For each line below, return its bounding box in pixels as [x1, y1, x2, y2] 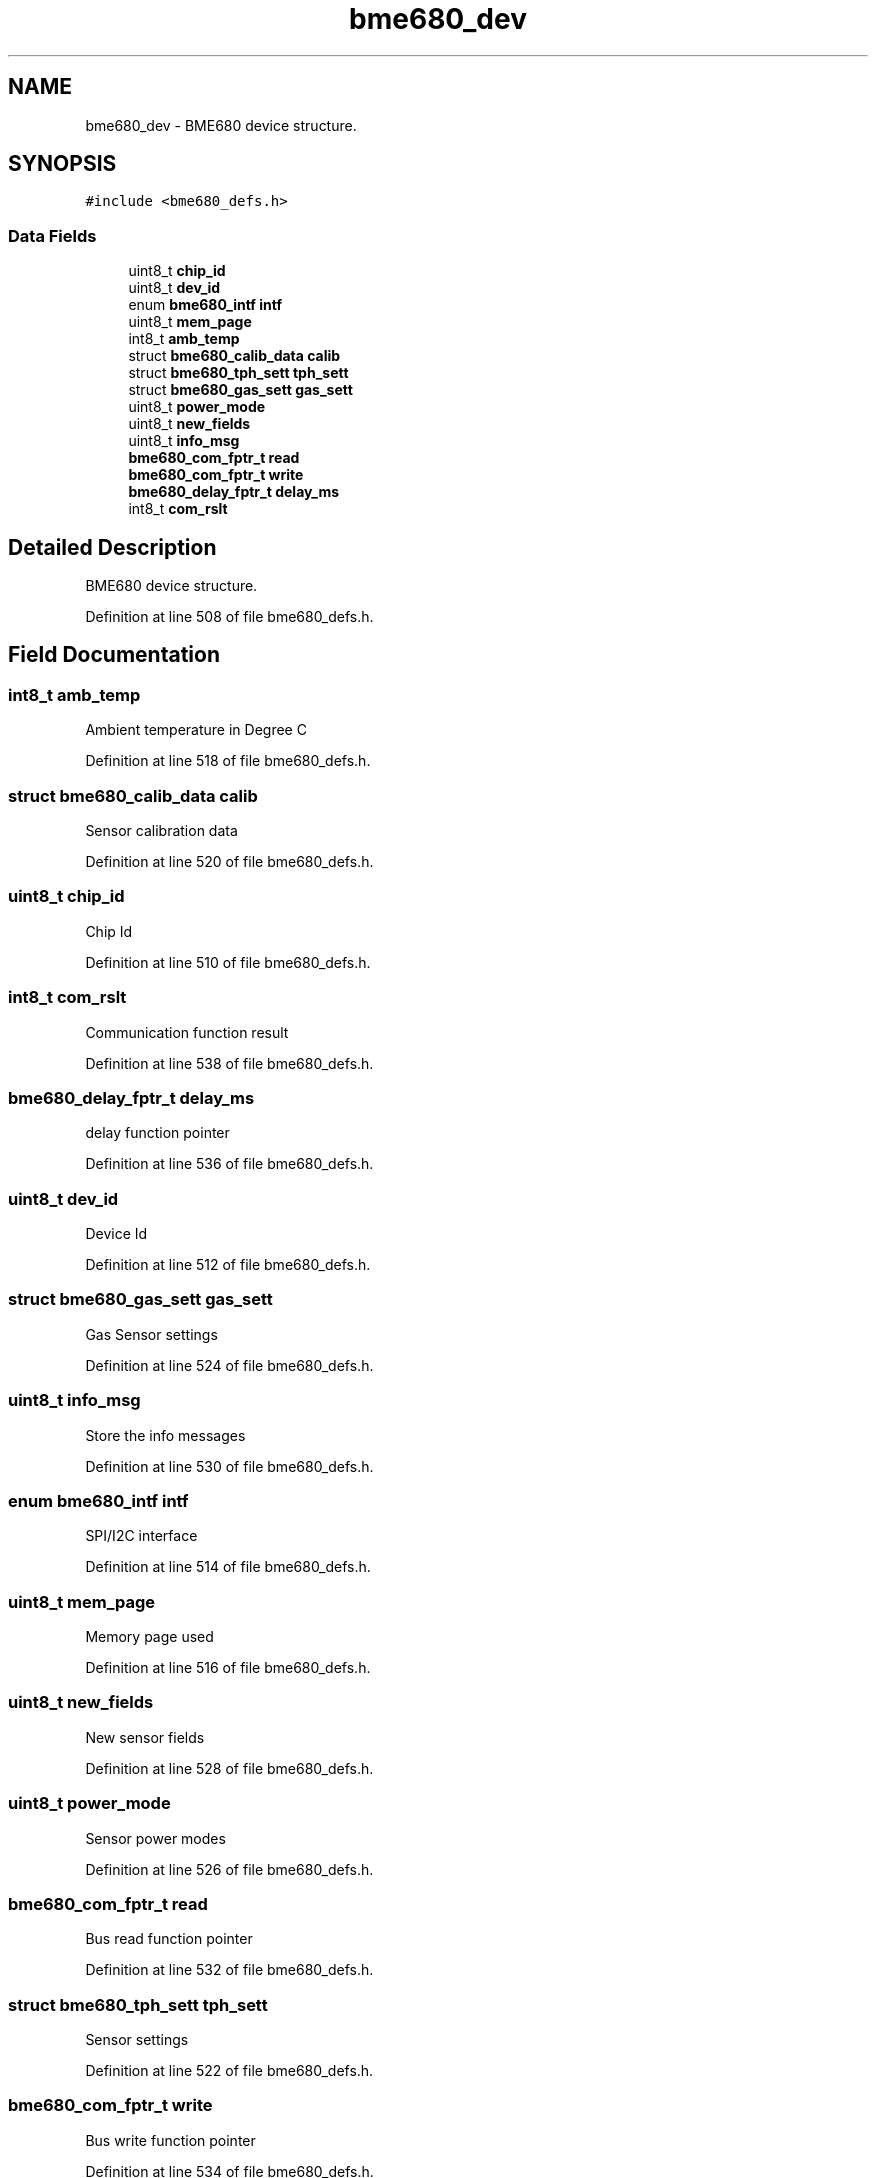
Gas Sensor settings [85, 1325, 218, 1343]
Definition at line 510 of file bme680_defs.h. [85, 953, 371, 971]
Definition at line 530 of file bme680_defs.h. [85, 1457, 374, 1475]
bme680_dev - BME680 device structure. [85, 116, 357, 134]
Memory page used [85, 1628, 214, 1645]
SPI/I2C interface [85, 1527, 198, 1545]
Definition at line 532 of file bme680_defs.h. [85, 1961, 374, 1979]
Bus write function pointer [85, 2131, 256, 2149]
